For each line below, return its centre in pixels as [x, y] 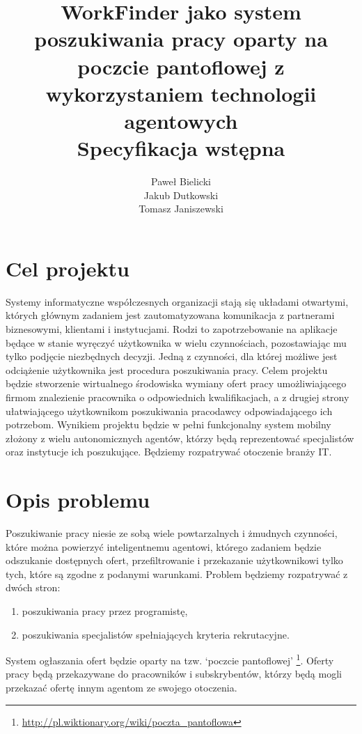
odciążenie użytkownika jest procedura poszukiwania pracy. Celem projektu [167, 369]
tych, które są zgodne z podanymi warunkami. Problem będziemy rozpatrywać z [177, 573]
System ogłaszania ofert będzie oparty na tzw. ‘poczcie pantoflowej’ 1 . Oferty [170, 659]
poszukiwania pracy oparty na [181, 39]
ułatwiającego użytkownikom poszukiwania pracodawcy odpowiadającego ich [169, 411]
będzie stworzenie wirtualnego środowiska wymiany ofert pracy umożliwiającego [176, 383]
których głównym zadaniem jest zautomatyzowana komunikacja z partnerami [170, 315]
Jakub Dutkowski [181, 195]
